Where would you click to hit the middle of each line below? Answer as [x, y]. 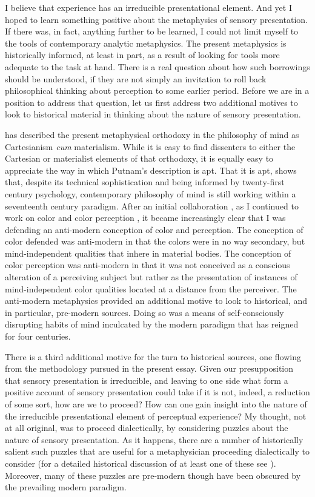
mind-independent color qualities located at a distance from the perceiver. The [151, 288]
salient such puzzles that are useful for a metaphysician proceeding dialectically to [157, 451]
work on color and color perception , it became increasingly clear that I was [145, 218]
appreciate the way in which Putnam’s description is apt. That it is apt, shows [151, 170]
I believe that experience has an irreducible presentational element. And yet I [148, 7]
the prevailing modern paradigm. [66, 487]
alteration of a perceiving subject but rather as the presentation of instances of [151, 277]
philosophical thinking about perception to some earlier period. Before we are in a [157, 91]
